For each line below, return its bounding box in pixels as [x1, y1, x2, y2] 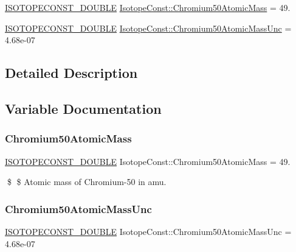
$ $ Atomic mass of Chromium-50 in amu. [7, 175, 167, 188]
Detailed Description [5, 63, 138, 82]
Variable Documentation [5, 99, 162, 117]
